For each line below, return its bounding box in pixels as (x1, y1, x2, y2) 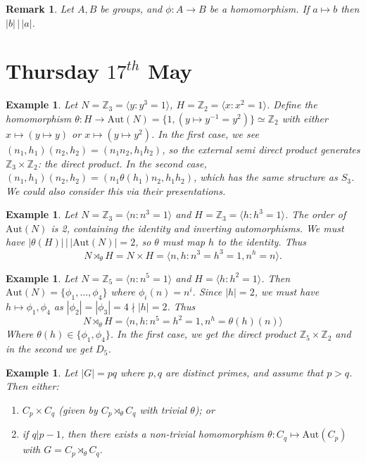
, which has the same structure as (194, 170, 338, 184)
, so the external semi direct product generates (162, 141, 360, 156)
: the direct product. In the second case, (37, 156, 207, 170)
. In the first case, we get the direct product (110, 326, 296, 341)
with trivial (139, 402, 187, 417)
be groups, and (100, 1, 163, 15)
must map (162, 234, 206, 249)
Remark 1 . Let (6, 1, 74, 15)
